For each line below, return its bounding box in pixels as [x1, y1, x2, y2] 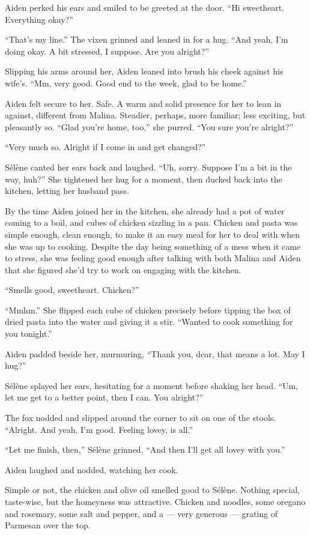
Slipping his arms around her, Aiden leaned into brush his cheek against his [5, 65, 284, 77]
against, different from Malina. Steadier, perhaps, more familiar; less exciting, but [5, 109, 306, 121]
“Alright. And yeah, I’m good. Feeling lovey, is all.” [5, 423, 193, 435]
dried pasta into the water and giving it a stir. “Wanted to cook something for [5, 315, 293, 328]
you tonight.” [5, 327, 52, 340]
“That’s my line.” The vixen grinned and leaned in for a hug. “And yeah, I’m [5, 33, 288, 46]
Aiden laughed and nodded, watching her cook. [5, 463, 178, 476]
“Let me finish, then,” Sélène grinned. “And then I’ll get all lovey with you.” [5, 443, 285, 456]
